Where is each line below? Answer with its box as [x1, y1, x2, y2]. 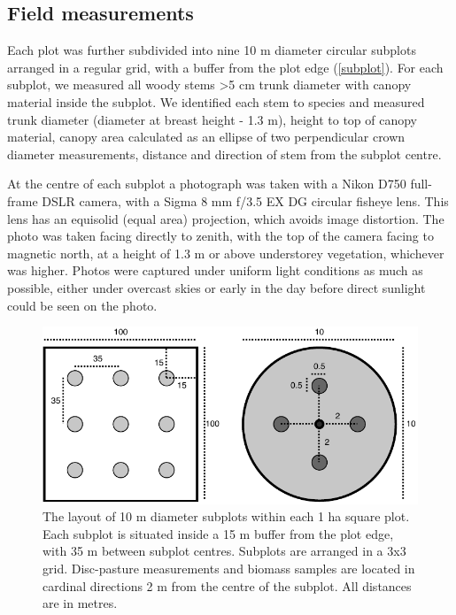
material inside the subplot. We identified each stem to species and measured [7, 92, 425, 111]
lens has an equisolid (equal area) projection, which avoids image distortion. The [7, 209, 444, 227]
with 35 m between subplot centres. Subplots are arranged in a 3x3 [43, 542, 406, 560]
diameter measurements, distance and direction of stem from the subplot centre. [7, 144, 442, 163]
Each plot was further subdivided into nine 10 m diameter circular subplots [7, 41, 416, 59]
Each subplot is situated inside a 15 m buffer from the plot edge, [43, 524, 394, 542]
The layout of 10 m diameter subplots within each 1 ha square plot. [43, 507, 410, 526]
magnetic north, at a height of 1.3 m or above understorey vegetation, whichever [7, 243, 444, 262]
